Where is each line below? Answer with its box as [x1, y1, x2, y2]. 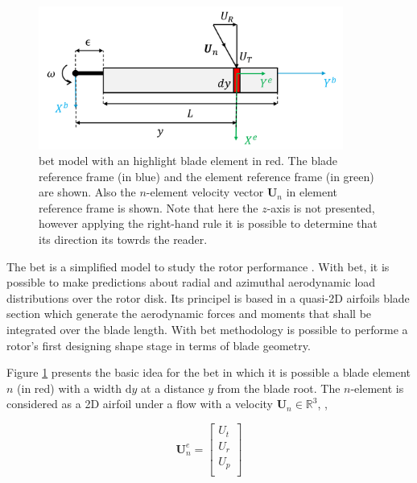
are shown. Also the [39, 184, 136, 200]
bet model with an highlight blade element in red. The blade [39, 152, 338, 169]
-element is [350, 379, 404, 396]
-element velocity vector [146, 184, 264, 200]
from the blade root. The [217, 379, 341, 396]
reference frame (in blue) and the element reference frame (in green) [39, 167, 374, 184]
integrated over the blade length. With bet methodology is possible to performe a [6, 321, 408, 338]
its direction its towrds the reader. [39, 231, 208, 248]
